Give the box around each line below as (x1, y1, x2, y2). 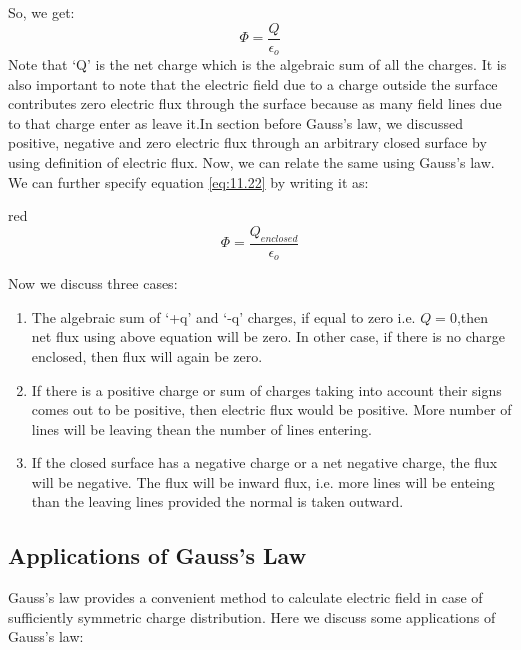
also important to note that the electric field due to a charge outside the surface (8, 73, 498, 94)
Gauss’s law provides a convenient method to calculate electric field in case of (8, 587, 483, 608)
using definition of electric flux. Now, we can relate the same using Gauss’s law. (8, 152, 495, 173)
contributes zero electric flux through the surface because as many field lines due (8, 93, 502, 114)
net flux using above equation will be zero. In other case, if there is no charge (31, 326, 506, 347)
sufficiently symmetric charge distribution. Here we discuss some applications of (8, 606, 496, 627)
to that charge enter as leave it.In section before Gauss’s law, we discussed (8, 112, 463, 133)
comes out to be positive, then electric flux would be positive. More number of (31, 399, 512, 420)
